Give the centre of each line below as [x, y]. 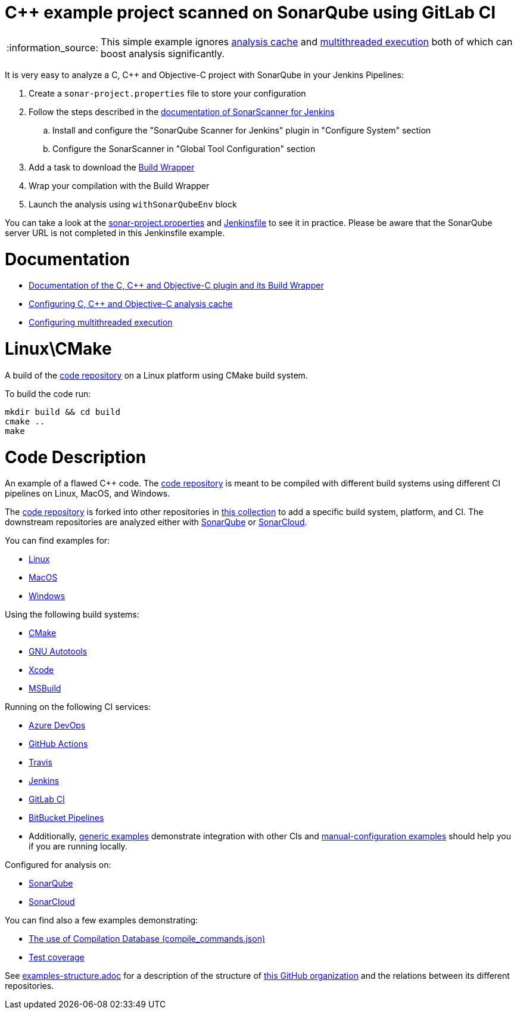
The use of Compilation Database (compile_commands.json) [147, 939]
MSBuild [45, 689]
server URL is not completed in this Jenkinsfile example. [115, 232]
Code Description [76, 457]
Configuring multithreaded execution [101, 323]
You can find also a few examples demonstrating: [102, 920]
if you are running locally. [78, 846]
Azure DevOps [57, 725]
